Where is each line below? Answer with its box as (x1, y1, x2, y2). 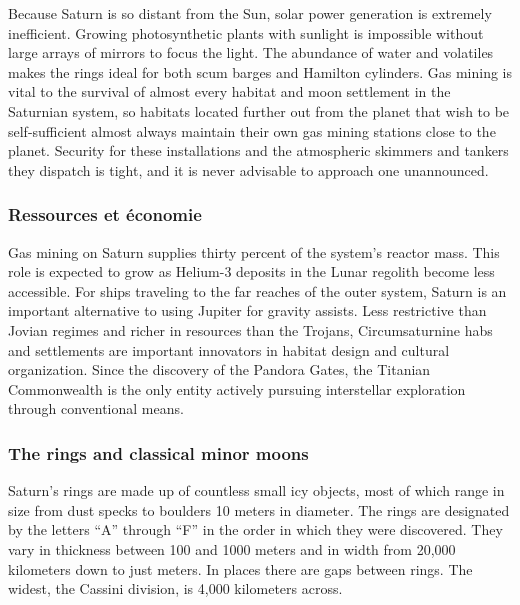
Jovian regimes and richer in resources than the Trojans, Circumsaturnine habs (8, 319, 493, 340)
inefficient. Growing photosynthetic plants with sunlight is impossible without (8, 22, 484, 43)
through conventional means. (8, 398, 184, 419)
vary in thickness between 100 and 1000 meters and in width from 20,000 (8, 538, 456, 559)
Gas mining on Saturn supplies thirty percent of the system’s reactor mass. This (8, 241, 500, 262)
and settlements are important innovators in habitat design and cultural (8, 339, 450, 360)
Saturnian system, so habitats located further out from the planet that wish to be (8, 100, 510, 121)
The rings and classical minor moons (8, 440, 309, 465)
